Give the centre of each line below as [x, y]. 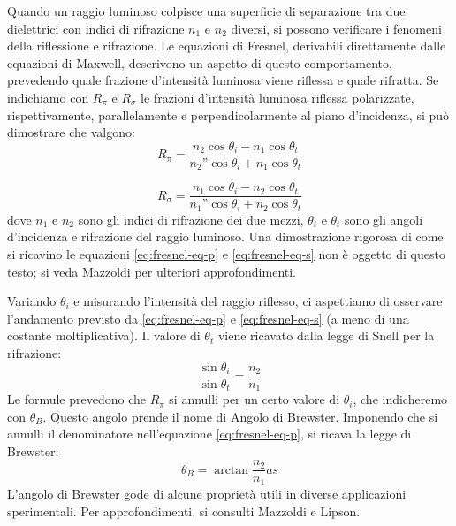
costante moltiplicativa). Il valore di [104, 335]
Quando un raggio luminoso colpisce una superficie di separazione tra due [206, 11]
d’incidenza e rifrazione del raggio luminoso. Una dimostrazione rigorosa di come [225, 236]
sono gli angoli [384, 219]
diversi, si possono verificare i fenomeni [336, 28]
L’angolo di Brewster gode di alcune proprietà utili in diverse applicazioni [207, 493]
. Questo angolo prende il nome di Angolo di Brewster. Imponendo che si [240, 416]
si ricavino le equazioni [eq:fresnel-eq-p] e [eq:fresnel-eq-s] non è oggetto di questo [226, 253]
